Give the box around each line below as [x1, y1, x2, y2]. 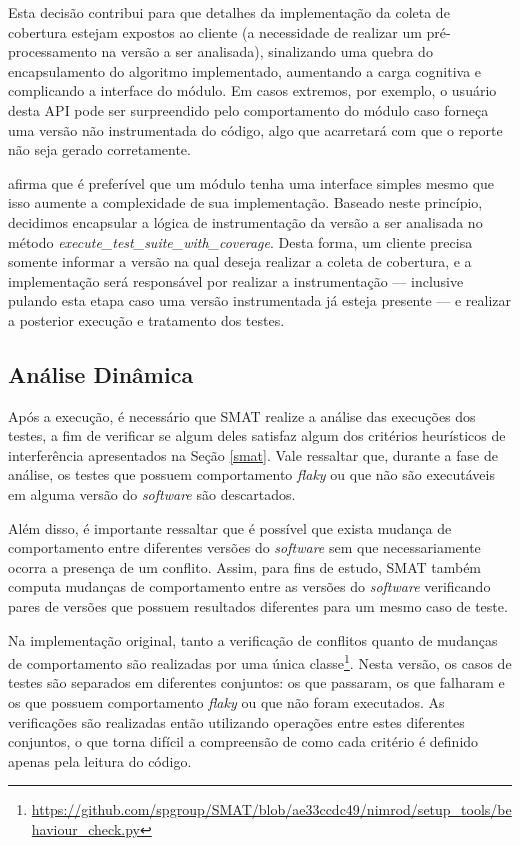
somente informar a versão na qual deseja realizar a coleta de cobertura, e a [8, 251, 472, 272]
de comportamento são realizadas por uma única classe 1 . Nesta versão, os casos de [8, 650, 512, 673]
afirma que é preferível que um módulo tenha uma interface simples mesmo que [8, 172, 495, 193]
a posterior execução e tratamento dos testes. [8, 309, 285, 330]
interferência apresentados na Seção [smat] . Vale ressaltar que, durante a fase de [8, 444, 498, 465]
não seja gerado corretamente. [8, 139, 191, 160]
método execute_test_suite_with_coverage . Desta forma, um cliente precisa [8, 231, 473, 252]
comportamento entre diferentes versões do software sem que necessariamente [8, 537, 481, 558]
